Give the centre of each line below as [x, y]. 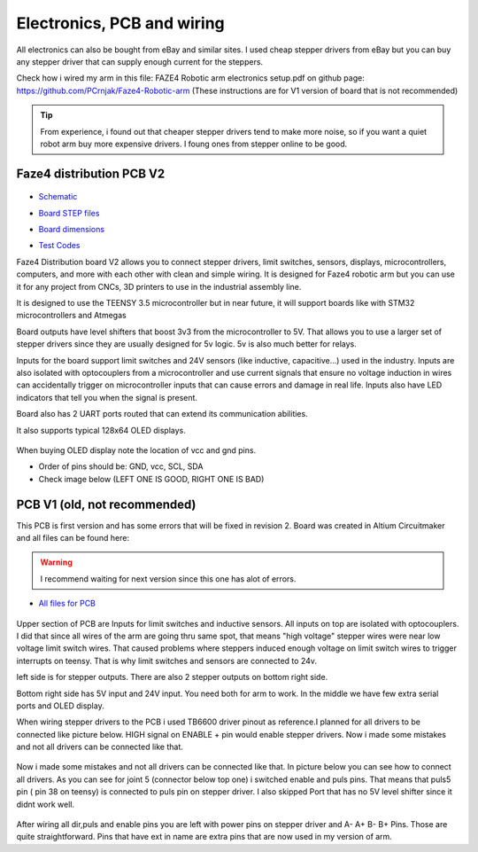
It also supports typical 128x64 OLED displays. [101, 430]
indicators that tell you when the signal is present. [107, 397]
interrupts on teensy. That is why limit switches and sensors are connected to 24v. [167, 660]
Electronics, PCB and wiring [120, 23]
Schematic [58, 197]
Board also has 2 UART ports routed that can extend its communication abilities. [162, 414]
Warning [56, 562]
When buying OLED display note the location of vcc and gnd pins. [136, 450]
